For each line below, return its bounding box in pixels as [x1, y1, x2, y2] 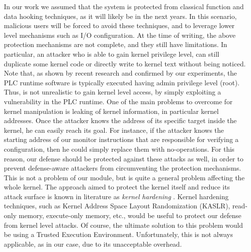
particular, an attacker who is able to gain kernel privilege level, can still [4, 48, 220, 59]
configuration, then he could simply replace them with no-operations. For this [4, 143, 235, 154]
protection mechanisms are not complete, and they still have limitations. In [4, 39, 227, 49]
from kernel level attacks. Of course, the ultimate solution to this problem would [4, 220, 243, 230]
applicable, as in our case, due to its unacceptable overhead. [4, 238, 182, 249]
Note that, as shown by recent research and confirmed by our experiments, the [4, 68, 237, 78]
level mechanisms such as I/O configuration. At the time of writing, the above [4, 30, 235, 40]
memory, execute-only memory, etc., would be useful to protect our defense [18, 210, 241, 220]
